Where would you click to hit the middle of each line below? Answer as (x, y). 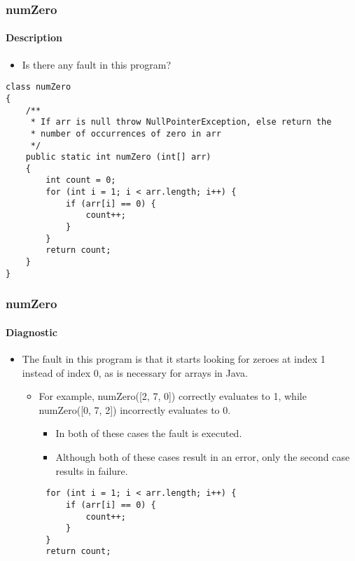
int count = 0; (81, 180)
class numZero (39, 87)
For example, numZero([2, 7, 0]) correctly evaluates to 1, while (173, 396)
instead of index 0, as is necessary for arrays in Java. (135, 372)
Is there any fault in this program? (97, 64)
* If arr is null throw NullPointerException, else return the (181, 122)
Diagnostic (32, 332)
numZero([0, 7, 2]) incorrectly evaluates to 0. (135, 409)
